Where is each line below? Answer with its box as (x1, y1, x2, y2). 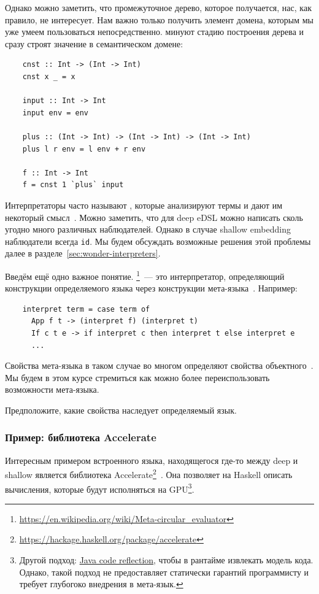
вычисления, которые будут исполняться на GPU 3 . (5, 480, 194, 495)
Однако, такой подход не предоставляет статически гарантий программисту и (19, 565, 309, 578)
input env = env (22, 108, 89, 117)
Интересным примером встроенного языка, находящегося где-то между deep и (5, 453, 298, 466)
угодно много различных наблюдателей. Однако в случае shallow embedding (5, 223, 291, 236)
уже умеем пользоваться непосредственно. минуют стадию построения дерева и (5, 25, 304, 38)
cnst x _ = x (22, 72, 75, 81)
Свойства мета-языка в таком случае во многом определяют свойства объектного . (5, 359, 313, 372)
